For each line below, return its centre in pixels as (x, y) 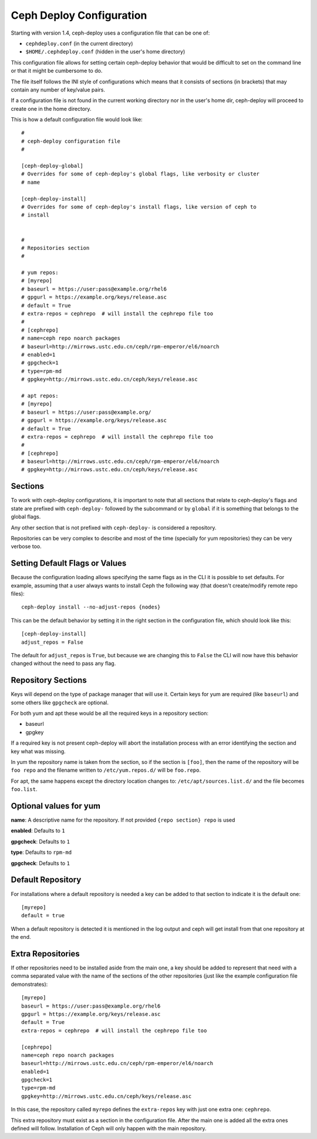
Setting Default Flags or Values (69, 563)
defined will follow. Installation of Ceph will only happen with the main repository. (109, 1128)
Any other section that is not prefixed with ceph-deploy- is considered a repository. (114, 528)
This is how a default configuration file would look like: (77, 120)
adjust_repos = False (52, 642)
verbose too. (26, 546)
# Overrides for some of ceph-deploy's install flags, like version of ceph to (139, 207)
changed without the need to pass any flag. (63, 664)
